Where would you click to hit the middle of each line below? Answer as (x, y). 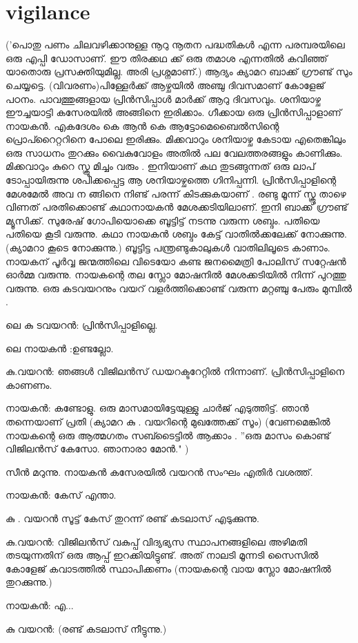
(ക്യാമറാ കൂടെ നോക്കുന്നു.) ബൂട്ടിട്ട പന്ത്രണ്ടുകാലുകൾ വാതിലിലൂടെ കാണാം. (168, 248)
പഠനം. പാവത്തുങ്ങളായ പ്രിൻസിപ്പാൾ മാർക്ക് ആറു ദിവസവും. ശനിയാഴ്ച (163, 98)
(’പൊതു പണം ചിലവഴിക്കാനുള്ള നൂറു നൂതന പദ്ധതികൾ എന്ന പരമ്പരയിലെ (175, 45)
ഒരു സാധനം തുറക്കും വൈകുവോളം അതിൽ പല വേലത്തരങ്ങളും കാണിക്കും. (174, 152)
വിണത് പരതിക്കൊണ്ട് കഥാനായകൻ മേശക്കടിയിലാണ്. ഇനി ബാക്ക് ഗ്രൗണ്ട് (177, 207)
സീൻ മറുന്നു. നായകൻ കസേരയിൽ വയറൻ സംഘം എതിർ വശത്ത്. (159, 471)
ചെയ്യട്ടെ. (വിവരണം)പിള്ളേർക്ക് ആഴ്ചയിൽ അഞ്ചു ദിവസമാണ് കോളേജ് (165, 85)
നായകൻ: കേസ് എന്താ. (61, 495)
